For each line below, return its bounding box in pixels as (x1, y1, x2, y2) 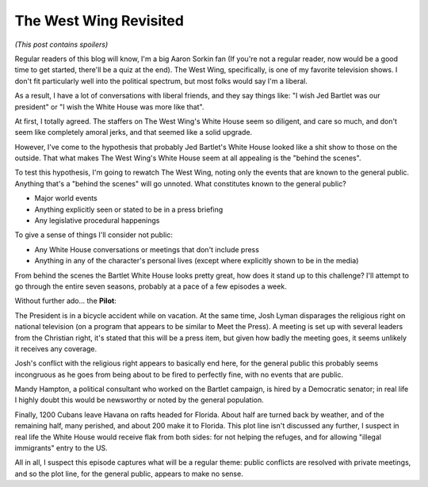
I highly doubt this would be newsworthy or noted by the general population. (14, 395, 265, 405)
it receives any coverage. (14, 343, 97, 353)
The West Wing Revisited (14, 12, 184, 29)
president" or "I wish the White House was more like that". (14, 102, 204, 111)
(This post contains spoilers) (14, 40, 109, 49)
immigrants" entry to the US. (14, 443, 109, 453)
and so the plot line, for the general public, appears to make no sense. (14, 469, 243, 478)
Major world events (34, 194, 98, 203)
